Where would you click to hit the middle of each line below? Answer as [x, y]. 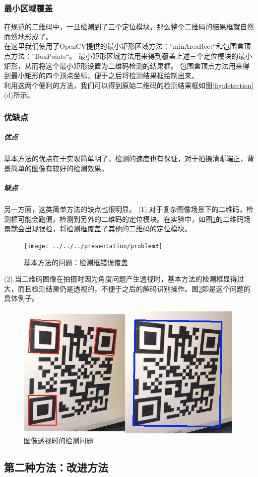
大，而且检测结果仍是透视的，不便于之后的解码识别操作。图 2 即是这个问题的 [127, 288]
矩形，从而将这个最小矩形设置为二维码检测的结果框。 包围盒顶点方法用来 [123, 65]
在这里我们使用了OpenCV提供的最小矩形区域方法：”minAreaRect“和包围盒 [124, 46]
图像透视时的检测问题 [59, 440]
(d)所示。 [19, 95]
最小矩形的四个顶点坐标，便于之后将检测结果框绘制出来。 [104, 75]
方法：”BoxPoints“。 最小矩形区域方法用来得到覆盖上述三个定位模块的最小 [131, 56]
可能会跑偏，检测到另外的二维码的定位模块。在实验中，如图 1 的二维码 [130, 219]
